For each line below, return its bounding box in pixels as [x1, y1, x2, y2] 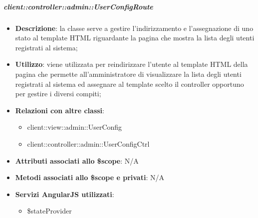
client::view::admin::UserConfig [27, 122, 122, 132]
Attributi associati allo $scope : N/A [15, 155, 139, 166]
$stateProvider [27, 206, 72, 216]
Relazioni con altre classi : [15, 105, 104, 115]
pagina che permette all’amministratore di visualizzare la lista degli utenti [15, 68, 242, 79]
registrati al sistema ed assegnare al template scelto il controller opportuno [15, 78, 244, 89]
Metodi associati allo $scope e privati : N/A [15, 172, 164, 183]
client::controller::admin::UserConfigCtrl [27, 138, 150, 149]
